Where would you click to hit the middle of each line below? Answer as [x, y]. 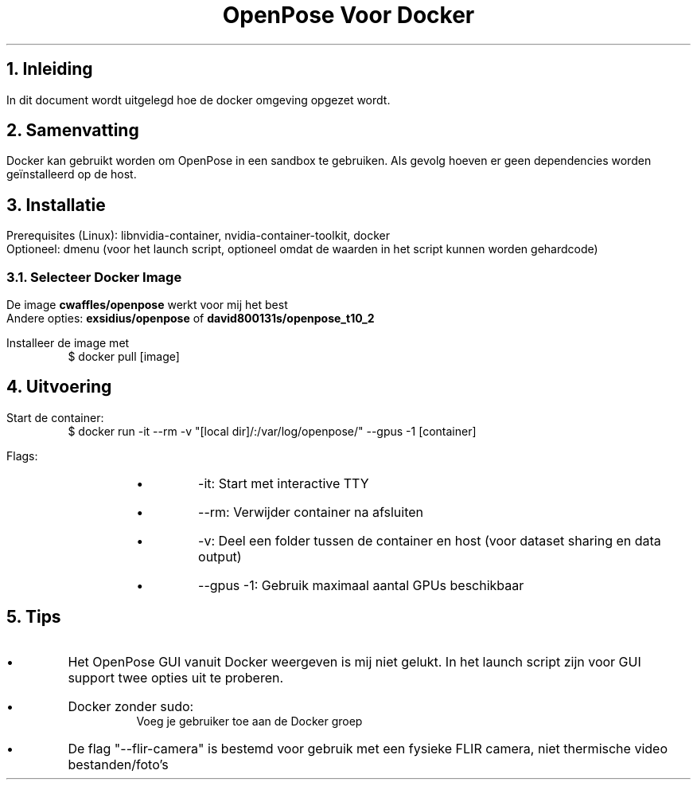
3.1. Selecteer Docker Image [94, 277]
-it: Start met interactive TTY [284, 483]
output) [220, 556]
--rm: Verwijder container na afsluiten [311, 512]
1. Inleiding [50, 69]
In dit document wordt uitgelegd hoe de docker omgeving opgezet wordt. [199, 100]
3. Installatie [56, 205]
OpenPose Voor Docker [348, 15]
